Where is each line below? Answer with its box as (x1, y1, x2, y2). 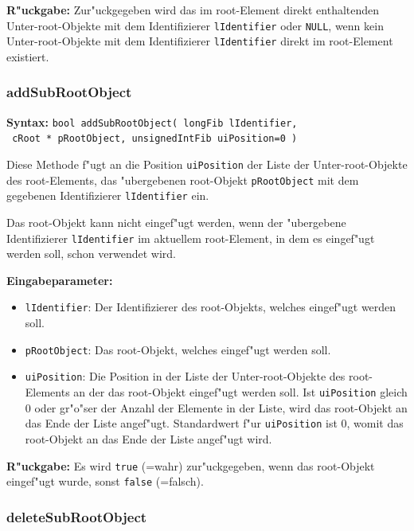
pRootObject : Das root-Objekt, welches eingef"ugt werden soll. (25, 341, 331, 357)
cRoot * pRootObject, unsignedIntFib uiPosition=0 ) (12, 133, 298, 145)
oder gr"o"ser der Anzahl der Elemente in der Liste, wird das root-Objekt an (34, 399, 408, 416)
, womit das (346, 415, 404, 431)
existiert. (6, 48, 49, 64)
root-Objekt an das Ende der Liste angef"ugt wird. (25, 430, 272, 447)
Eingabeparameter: (6, 271, 113, 288)
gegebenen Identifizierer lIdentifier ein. (6, 187, 209, 204)
